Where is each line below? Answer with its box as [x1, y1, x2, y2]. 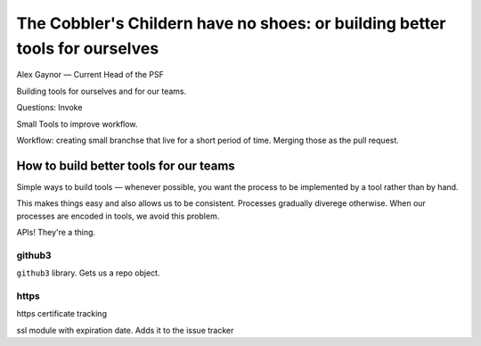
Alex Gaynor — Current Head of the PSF [16, 70, 164, 80]
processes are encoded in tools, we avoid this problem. [16, 210, 220, 221]
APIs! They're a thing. [16, 227, 96, 237]
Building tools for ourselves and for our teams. [16, 86, 187, 96]
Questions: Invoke [16, 103, 83, 113]
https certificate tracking [16, 309, 107, 319]
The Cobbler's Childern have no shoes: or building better [16, 13, 446, 33]
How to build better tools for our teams [16, 158, 235, 173]
